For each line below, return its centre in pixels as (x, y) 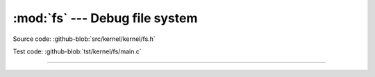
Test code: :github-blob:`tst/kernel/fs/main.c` (77, 51)
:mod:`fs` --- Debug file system (105, 18)
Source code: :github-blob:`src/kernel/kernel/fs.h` (84, 39)
